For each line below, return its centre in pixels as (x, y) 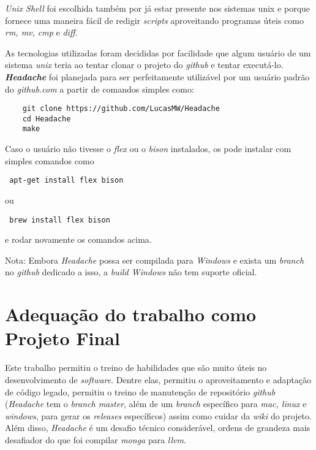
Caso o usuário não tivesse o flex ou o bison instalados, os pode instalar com (148, 149)
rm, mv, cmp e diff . (41, 32)
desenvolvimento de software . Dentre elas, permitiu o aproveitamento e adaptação (158, 379)
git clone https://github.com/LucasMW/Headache (121, 109)
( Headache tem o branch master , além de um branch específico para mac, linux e (156, 404)
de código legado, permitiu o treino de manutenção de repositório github (140, 391)
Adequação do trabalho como (131, 314)
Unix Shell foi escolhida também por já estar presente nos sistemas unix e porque (158, 8)
